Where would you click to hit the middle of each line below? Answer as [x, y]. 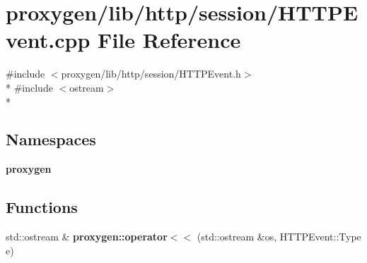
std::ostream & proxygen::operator [87, 237]
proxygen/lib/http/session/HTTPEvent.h [151, 74]
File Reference [169, 40]
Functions [42, 207]
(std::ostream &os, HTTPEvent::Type [279, 237]
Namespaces [51, 139]
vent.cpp [48, 40]
